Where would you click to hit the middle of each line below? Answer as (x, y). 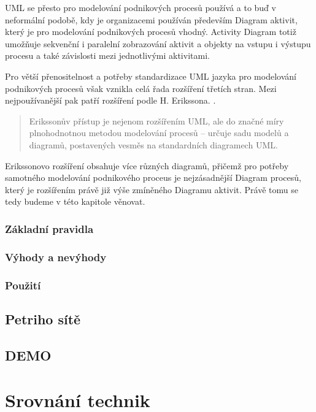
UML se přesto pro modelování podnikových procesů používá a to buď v (141, 7)
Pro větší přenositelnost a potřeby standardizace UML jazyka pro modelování (151, 76)
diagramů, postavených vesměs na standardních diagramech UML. (153, 144)
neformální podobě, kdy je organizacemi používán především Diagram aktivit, (151, 19)
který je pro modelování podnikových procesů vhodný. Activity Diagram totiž (151, 32)
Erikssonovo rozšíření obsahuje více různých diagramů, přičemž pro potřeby (147, 165)
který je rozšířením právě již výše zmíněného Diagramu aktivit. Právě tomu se (152, 189)
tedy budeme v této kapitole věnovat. (75, 201)
